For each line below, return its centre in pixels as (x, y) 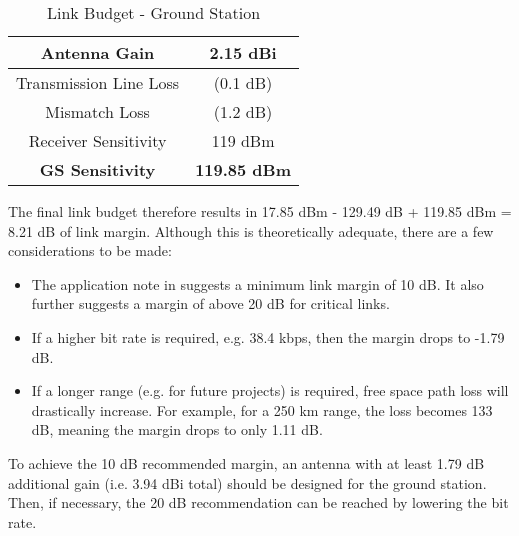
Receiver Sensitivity (97, 140)
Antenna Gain (97, 52)
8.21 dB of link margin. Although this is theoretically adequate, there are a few (251, 230)
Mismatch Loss (97, 111)
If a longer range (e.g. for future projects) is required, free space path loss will (270, 390)
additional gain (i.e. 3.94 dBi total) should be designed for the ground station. (247, 482)
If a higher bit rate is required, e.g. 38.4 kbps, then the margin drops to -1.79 (268, 336)
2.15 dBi (243, 52)
